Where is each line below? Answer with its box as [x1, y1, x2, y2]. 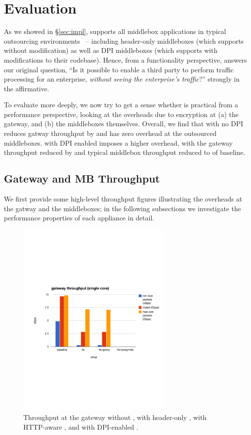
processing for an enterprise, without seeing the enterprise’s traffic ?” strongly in [4, 74, 240, 84]
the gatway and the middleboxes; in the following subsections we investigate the [4, 203, 241, 213]
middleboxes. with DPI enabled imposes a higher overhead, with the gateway [4, 137, 233, 148]
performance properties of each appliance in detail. [4, 213, 155, 223]
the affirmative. [4, 83, 49, 93]
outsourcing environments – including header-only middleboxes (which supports [4, 35, 244, 46]
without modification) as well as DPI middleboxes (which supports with [4, 45, 218, 55]
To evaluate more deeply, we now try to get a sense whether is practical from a [4, 100, 238, 110]
